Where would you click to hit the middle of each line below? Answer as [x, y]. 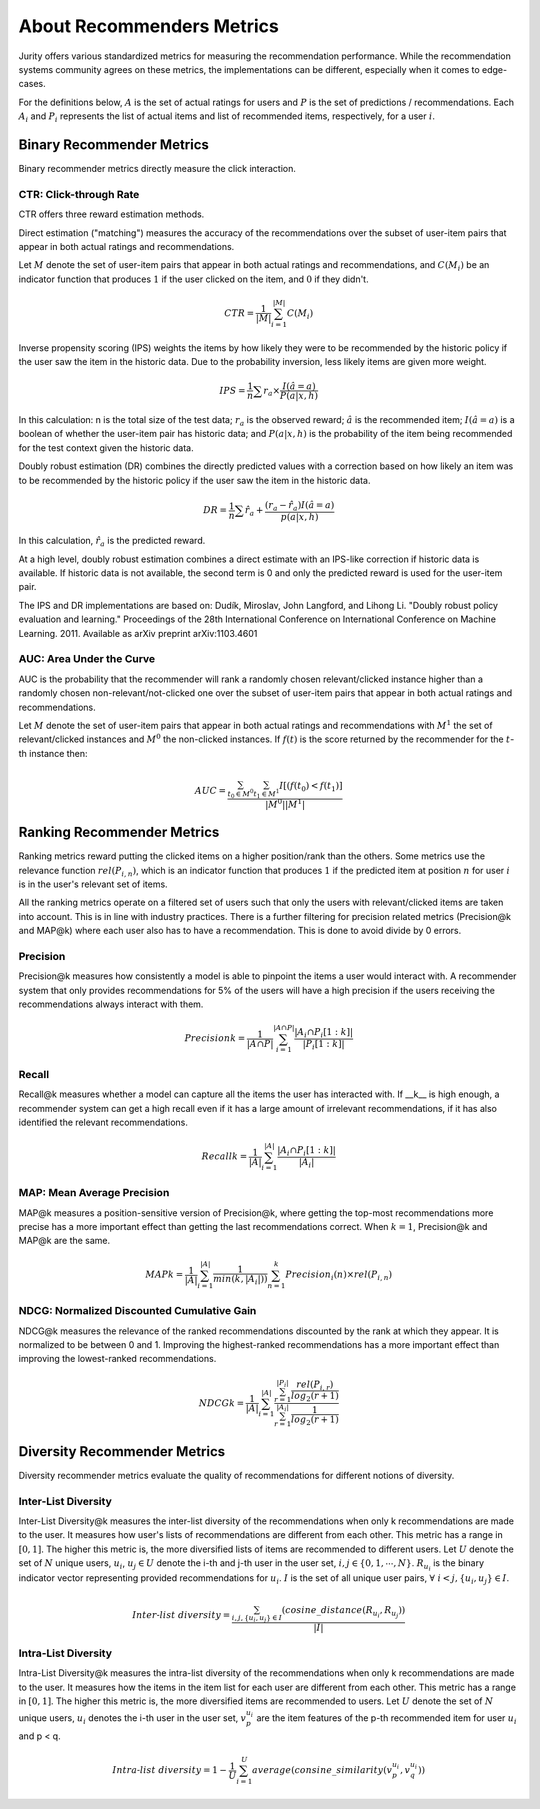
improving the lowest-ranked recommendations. [117, 1359]
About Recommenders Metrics [148, 26]
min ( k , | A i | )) [240, 1280]
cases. [32, 84]
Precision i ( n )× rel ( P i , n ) [339, 1276]
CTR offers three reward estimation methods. [111, 214]
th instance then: [53, 753]
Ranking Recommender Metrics [119, 832]
